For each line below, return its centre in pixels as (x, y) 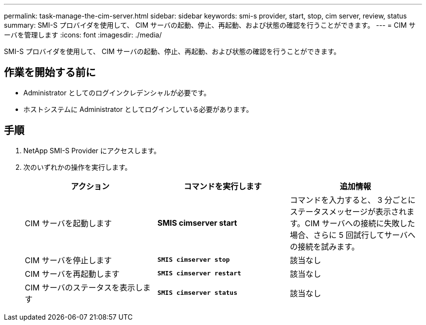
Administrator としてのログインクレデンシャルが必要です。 (117, 92)
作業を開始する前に (50, 72)
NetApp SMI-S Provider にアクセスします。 (92, 150)
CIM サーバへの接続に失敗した (360, 223)
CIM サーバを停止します (68, 260)
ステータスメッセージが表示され (348, 211)
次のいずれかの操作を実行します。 (78, 167)
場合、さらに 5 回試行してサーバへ (353, 235)
